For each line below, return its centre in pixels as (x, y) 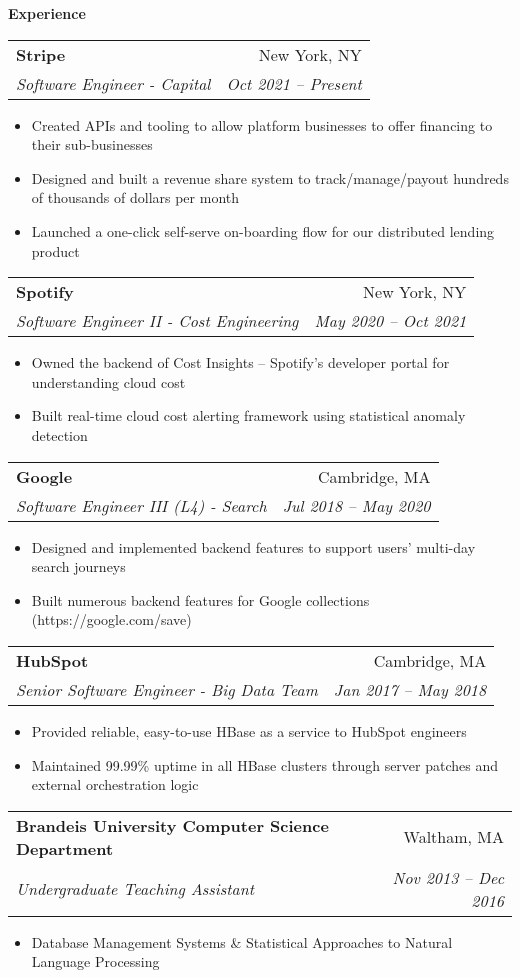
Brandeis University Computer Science (172, 825)
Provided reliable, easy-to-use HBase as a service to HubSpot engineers (249, 730)
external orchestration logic (115, 784)
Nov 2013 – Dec (448, 877)
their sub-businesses (92, 144)
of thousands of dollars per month (135, 197)
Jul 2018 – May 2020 (356, 505)
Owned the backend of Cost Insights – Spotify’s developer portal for (240, 362)
